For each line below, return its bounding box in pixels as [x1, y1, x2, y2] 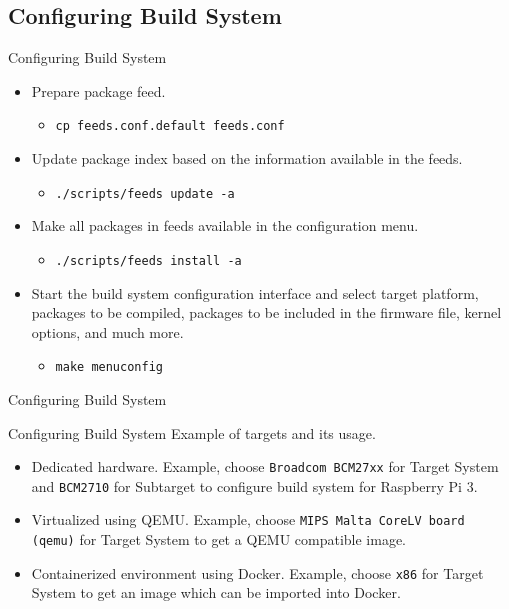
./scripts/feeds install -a [55, 253, 242, 268]
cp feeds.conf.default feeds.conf [55, 119, 285, 134]
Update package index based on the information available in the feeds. [31, 148, 463, 169]
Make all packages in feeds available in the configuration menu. [31, 215, 419, 236]
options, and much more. [31, 321, 184, 342]
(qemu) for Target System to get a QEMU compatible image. [31, 529, 407, 550]
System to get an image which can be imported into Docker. [31, 582, 401, 603]
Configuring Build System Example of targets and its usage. [8, 422, 376, 443]
